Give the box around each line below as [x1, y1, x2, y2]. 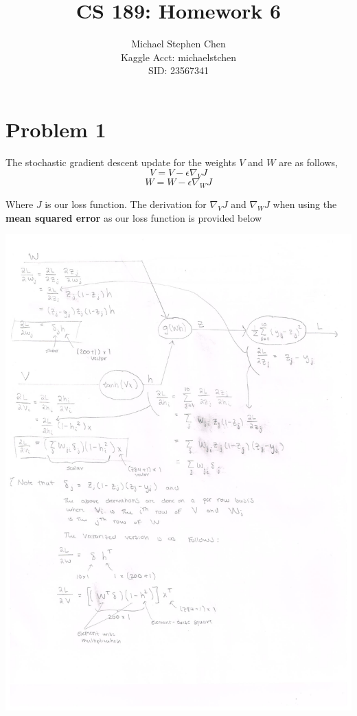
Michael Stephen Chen [131, 36, 226, 51]
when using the [273, 197, 337, 211]
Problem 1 [5, 115, 106, 143]
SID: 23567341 [148, 63, 209, 78]
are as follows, [279, 154, 338, 169]
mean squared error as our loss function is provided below [5, 210, 262, 224]
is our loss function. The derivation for [45, 197, 207, 211]
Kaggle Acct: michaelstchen [120, 49, 237, 64]
